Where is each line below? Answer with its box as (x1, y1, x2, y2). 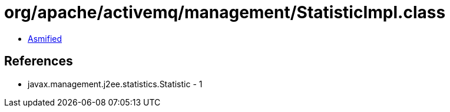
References (4, 54, 73, 69)
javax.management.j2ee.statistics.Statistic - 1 (28, 78, 203, 89)
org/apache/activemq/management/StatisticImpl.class (4, 2, 446, 22)
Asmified (28, 33, 62, 44)
